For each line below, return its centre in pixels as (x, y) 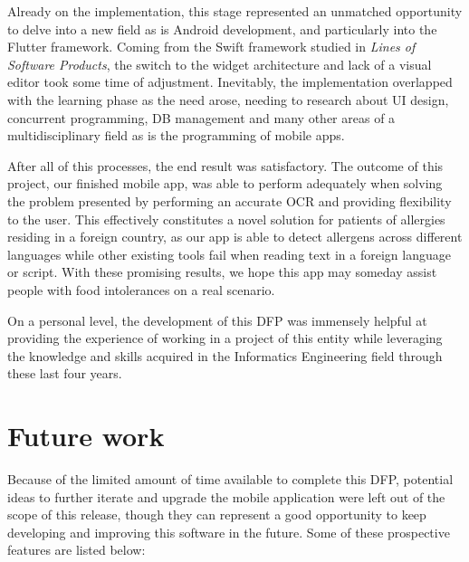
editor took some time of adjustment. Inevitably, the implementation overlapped (230, 82)
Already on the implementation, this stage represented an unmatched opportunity (235, 11)
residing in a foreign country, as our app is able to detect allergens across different (235, 237)
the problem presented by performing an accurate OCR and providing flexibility (230, 200)
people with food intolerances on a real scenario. (141, 289)
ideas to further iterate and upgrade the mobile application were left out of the (226, 496)
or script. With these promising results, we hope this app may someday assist (222, 272)
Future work (86, 436)
